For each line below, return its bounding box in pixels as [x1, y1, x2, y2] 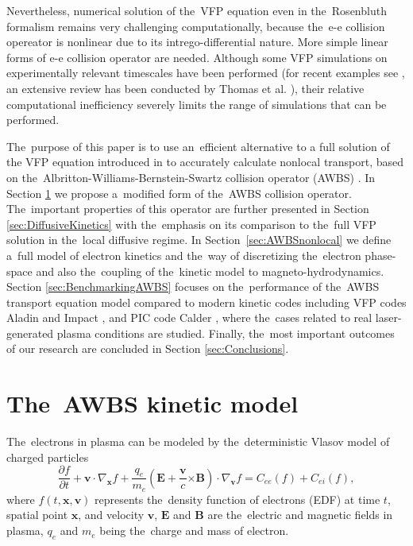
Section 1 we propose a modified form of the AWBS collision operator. [6, 184, 352, 201]
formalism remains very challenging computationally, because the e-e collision [6, 17, 385, 34]
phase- [365, 246, 396, 263]
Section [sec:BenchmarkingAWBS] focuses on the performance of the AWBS [6, 278, 380, 295]
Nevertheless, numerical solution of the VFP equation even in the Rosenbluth [6, 2, 387, 18]
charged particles [6, 448, 89, 465]
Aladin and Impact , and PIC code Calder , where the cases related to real [6, 309, 372, 326]
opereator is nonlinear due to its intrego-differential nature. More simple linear [6, 33, 388, 50]
